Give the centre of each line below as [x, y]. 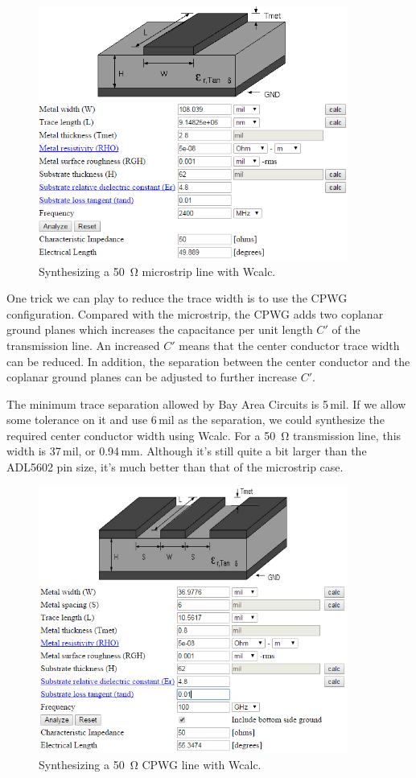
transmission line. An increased [83, 345]
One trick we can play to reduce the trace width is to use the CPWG [177, 298]
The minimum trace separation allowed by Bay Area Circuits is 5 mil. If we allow [206, 403]
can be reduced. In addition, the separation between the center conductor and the [208, 361]
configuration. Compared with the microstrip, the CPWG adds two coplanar [195, 313]
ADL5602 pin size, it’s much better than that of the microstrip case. [175, 467]
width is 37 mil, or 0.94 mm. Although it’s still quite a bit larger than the [187, 451]
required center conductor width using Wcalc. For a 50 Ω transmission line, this [204, 435]
